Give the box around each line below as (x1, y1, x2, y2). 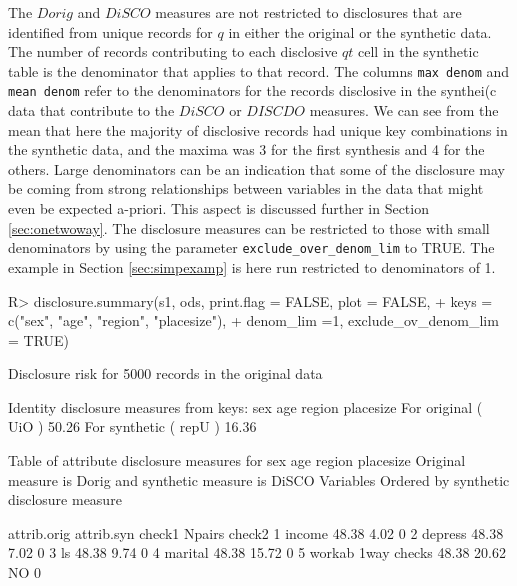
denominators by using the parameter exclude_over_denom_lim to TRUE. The (8, 237, 495, 258)
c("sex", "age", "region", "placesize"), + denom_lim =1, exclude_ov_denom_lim (8, 310, 499, 331)
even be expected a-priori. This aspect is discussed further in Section (8, 198, 429, 219)
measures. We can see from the (309, 100, 499, 121)
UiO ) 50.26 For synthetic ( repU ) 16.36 (8, 416, 257, 437)
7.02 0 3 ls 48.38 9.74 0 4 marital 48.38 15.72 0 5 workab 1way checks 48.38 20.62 (8, 542, 506, 563)
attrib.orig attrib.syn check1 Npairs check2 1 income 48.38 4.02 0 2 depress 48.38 (8, 522, 504, 543)
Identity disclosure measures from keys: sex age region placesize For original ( (8, 396, 483, 417)
